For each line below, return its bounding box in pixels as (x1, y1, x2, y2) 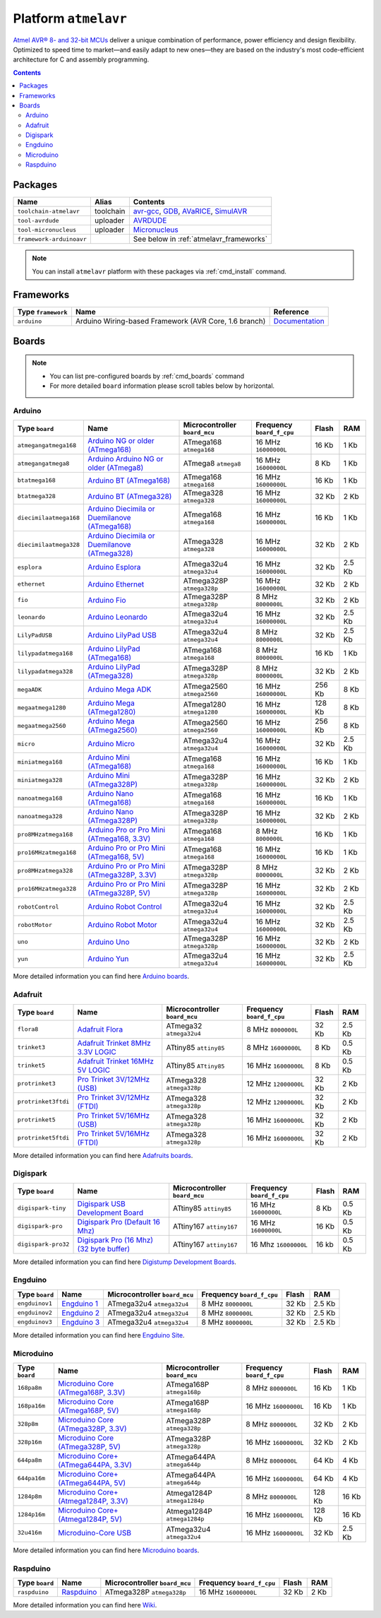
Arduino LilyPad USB (87, 630, 157, 640)
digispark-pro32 (17, 1241, 70, 1248)
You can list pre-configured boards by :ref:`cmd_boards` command (49, 372, 245, 380)
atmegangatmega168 (17, 442, 77, 449)
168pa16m (17, 1403, 46, 1410)
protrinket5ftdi (17, 1134, 70, 1142)
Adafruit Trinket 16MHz (77, 1056, 155, 1066)
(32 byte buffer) (77, 1244, 131, 1253)
